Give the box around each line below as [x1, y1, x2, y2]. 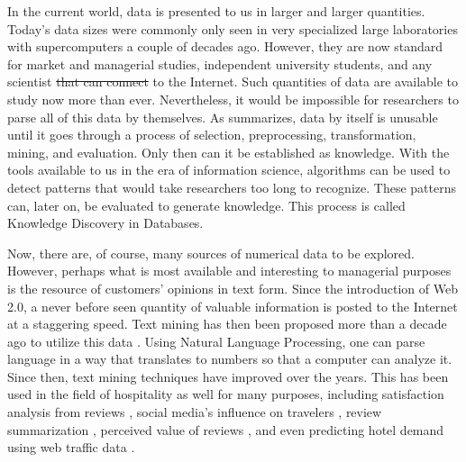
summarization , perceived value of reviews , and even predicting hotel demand [7, 420, 444, 439]
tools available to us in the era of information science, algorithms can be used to [7, 160, 451, 179]
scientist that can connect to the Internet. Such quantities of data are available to [7, 72, 459, 91]
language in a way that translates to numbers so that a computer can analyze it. [7, 349, 452, 368]
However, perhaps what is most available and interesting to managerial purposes [7, 261, 452, 280]
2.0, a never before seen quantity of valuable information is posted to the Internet [7, 296, 458, 315]
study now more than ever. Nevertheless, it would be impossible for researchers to [7, 89, 459, 108]
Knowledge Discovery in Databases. [7, 213, 204, 232]
